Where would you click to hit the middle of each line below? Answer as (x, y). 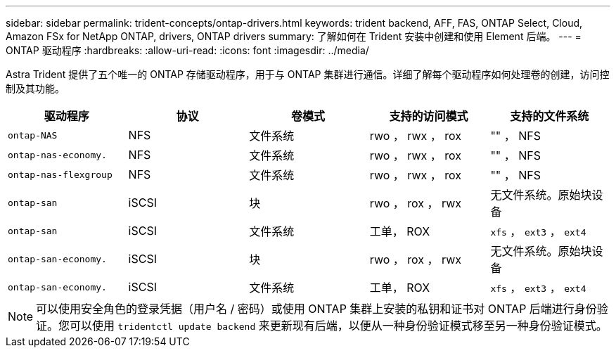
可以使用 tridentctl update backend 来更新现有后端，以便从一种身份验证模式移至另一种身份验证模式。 (339, 326)
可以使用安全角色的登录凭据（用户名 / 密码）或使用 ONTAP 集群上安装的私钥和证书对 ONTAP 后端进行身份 (316, 309)
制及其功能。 (35, 88)
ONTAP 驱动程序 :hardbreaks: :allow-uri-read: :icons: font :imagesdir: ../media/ (187, 50)
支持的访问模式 (429, 116)
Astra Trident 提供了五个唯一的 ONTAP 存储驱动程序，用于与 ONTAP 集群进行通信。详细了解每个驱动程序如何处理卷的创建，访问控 (308, 74)
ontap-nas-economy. (57, 155)
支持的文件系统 (550, 116)
